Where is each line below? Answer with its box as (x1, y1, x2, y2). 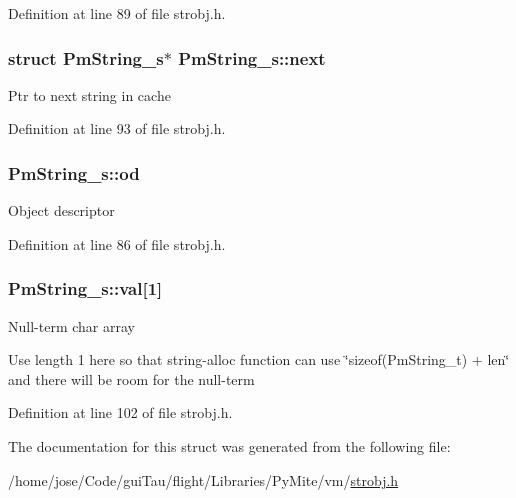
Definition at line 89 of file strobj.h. (8, 3, 226, 23)
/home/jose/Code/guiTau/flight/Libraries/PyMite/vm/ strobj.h (8, 469, 399, 490)
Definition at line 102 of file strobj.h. (8, 402, 233, 423)
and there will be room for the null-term (8, 368, 255, 389)
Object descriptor (8, 200, 115, 221)
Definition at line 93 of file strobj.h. (8, 118, 226, 139)
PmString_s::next (178, 45, 326, 70)
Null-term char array (8, 315, 135, 336)
